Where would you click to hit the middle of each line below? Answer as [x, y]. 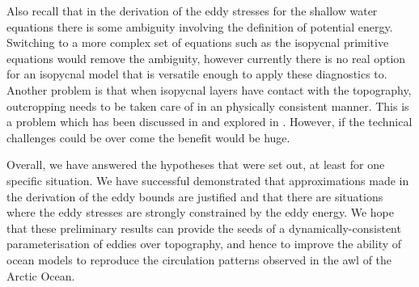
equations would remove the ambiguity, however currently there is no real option [206, 58]
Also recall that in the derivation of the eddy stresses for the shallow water [192, 11]
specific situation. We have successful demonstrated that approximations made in [208, 180]
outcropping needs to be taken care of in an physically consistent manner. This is [208, 106]
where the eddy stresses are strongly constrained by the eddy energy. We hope [201, 212]
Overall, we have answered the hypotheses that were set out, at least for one [196, 165]
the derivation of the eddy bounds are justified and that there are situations [195, 196]
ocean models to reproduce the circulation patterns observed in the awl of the [199, 259]
